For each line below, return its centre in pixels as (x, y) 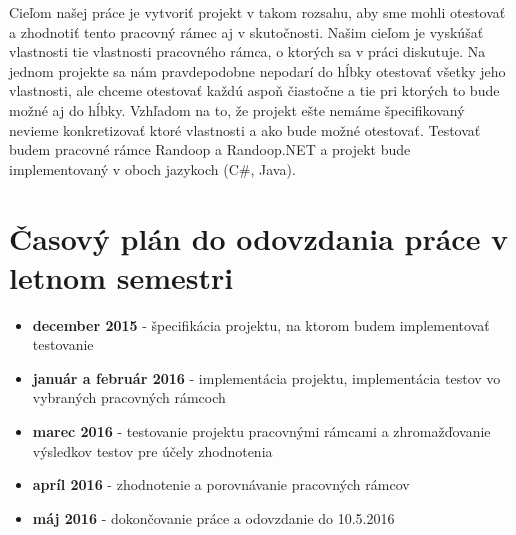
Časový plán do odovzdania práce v (259, 237)
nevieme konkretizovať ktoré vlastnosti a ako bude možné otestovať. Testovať (245, 129)
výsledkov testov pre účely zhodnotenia (152, 450)
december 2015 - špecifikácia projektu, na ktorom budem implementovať (261, 324)
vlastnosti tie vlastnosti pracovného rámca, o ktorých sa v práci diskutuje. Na (247, 51)
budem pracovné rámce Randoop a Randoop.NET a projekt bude (210, 149)
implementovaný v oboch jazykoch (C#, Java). (152, 168)
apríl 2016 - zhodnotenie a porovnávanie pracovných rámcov (221, 484)
